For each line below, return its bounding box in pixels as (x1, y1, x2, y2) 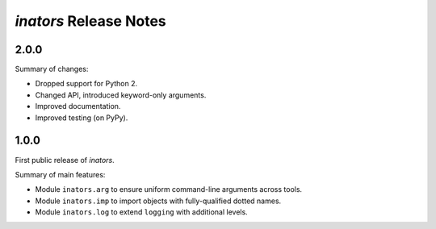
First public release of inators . (15, 155, 115, 164)
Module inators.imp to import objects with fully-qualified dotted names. (35, 196, 282, 206)
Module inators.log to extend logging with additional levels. (35, 207, 248, 217)
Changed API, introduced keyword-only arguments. (35, 90, 207, 100)
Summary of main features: (15, 169, 106, 179)
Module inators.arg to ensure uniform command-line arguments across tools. (35, 185, 303, 194)
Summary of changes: (15, 65, 89, 74)
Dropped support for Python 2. (35, 79, 137, 89)
